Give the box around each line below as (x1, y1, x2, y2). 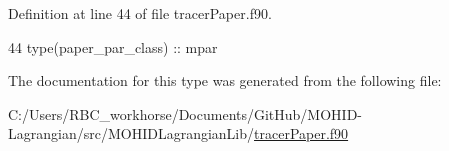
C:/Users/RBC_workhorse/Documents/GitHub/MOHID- (8, 103, 363, 124)
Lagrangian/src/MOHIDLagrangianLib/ (8, 123, 255, 144)
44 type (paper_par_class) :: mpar (8, 36, 218, 57)
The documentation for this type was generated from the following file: (8, 70, 442, 91)
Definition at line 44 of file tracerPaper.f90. (8, 3, 272, 23)
